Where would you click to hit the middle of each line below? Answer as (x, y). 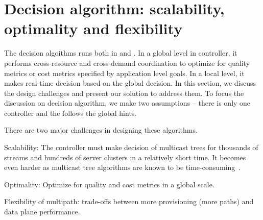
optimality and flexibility (93, 28)
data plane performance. (42, 212)
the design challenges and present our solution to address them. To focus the (124, 93)
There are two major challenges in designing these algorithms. (101, 130)
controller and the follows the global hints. (70, 113)
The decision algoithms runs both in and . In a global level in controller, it (121, 53)
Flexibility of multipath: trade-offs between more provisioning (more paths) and (129, 201)
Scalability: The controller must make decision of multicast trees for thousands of (131, 147)
